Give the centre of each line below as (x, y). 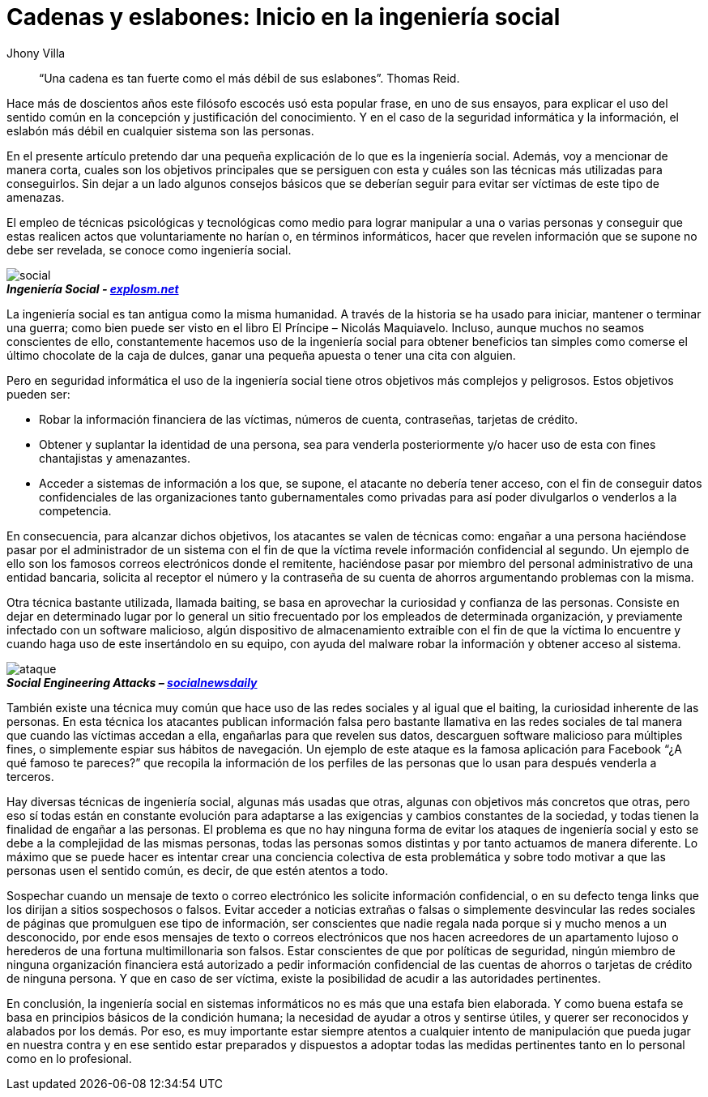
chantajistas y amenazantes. (115, 458)
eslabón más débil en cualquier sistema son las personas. (160, 130)
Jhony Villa (36, 53)
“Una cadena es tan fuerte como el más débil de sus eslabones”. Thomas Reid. (250, 78)
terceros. (30, 776)
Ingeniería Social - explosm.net (93, 288)
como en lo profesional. (69, 1058)
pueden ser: (38, 394)
